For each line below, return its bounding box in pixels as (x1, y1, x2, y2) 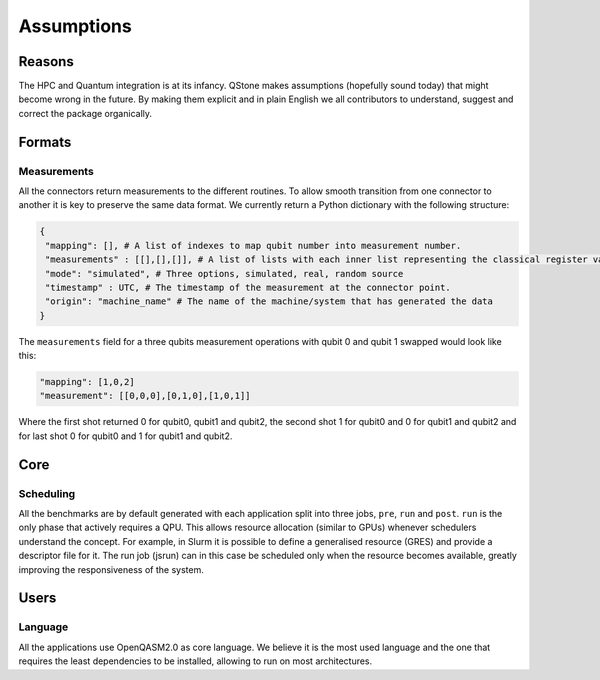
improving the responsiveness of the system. (18, 563, 204, 575)
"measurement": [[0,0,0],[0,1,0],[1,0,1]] (39, 390, 251, 402)
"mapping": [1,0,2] (39, 376, 135, 388)
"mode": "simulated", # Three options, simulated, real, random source (45, 268, 404, 279)
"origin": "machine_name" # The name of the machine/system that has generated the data (45, 296, 494, 307)
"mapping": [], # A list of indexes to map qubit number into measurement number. (45, 240, 462, 251)
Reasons (18, 53, 74, 70)
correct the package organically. (18, 107, 153, 119)
